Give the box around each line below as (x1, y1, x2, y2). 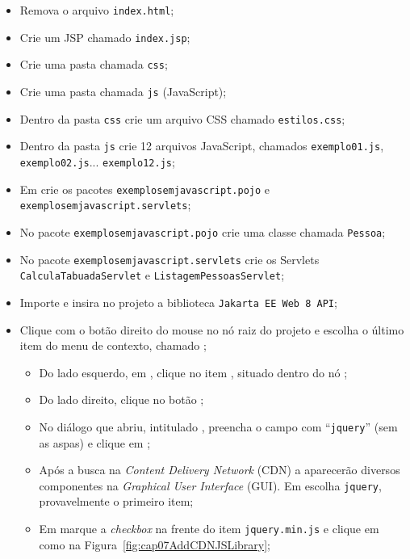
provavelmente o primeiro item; (39, 493, 194, 510)
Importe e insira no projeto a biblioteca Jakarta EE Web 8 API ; (19, 293, 337, 310)
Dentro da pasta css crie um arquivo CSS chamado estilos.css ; (19, 110, 345, 127)
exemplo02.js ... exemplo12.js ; (19, 153, 175, 170)
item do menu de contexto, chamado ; (19, 337, 207, 354)
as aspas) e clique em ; (39, 434, 151, 451)
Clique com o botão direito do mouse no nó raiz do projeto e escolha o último (19, 321, 404, 338)
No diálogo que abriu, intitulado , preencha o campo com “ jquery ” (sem (39, 418, 398, 435)
